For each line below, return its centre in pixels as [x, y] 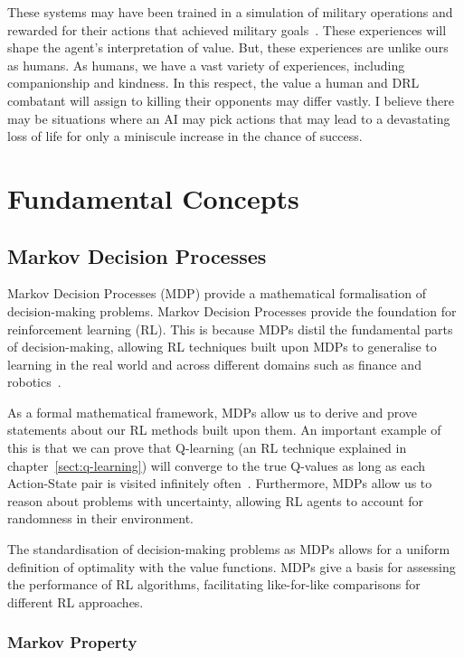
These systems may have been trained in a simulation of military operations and [230, 12]
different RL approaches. [76, 602]
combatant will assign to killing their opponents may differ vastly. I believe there [231, 100]
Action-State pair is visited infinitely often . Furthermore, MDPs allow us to [220, 483]
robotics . [34, 382]
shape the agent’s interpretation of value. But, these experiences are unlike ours [228, 47]
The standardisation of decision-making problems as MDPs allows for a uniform [229, 549]
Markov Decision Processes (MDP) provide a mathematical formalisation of [217, 293]
